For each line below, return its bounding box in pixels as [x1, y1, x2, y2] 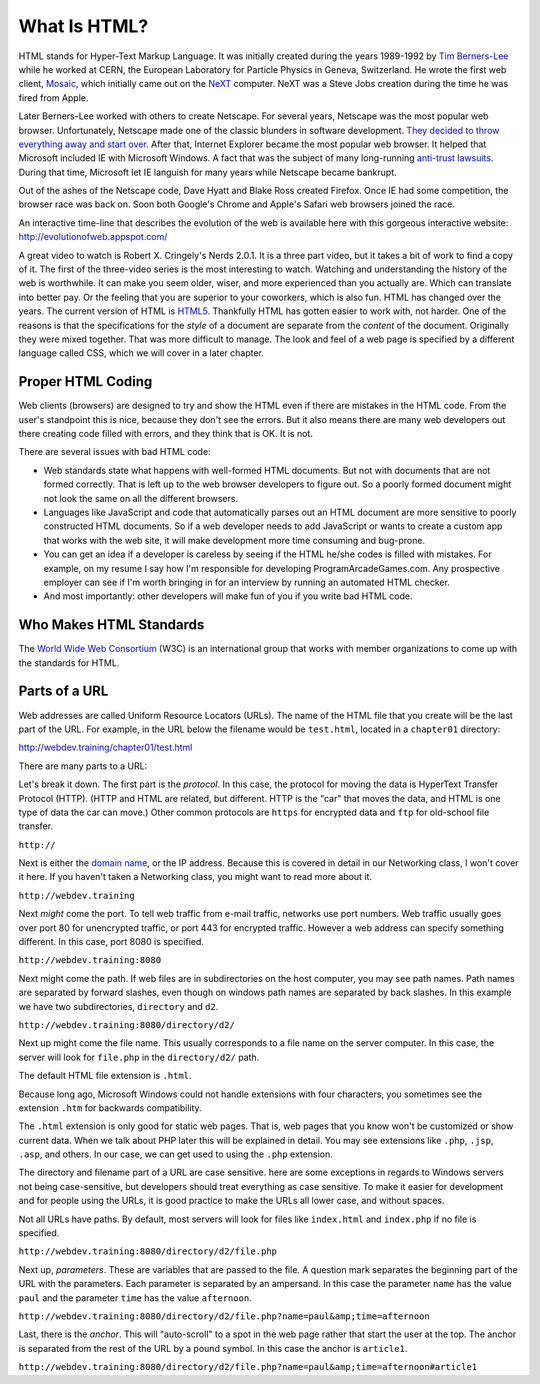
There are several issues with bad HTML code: [18, 446, 211, 458]
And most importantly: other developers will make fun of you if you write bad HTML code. [43, 590, 413, 602]
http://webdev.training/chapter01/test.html [18, 741, 193, 754]
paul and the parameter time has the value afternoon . [18, 1291, 252, 1304]
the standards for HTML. [18, 656, 120, 669]
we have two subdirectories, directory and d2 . [18, 1000, 219, 1012]
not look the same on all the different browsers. [43, 492, 239, 504]
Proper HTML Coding [18, 373, 153, 390]
